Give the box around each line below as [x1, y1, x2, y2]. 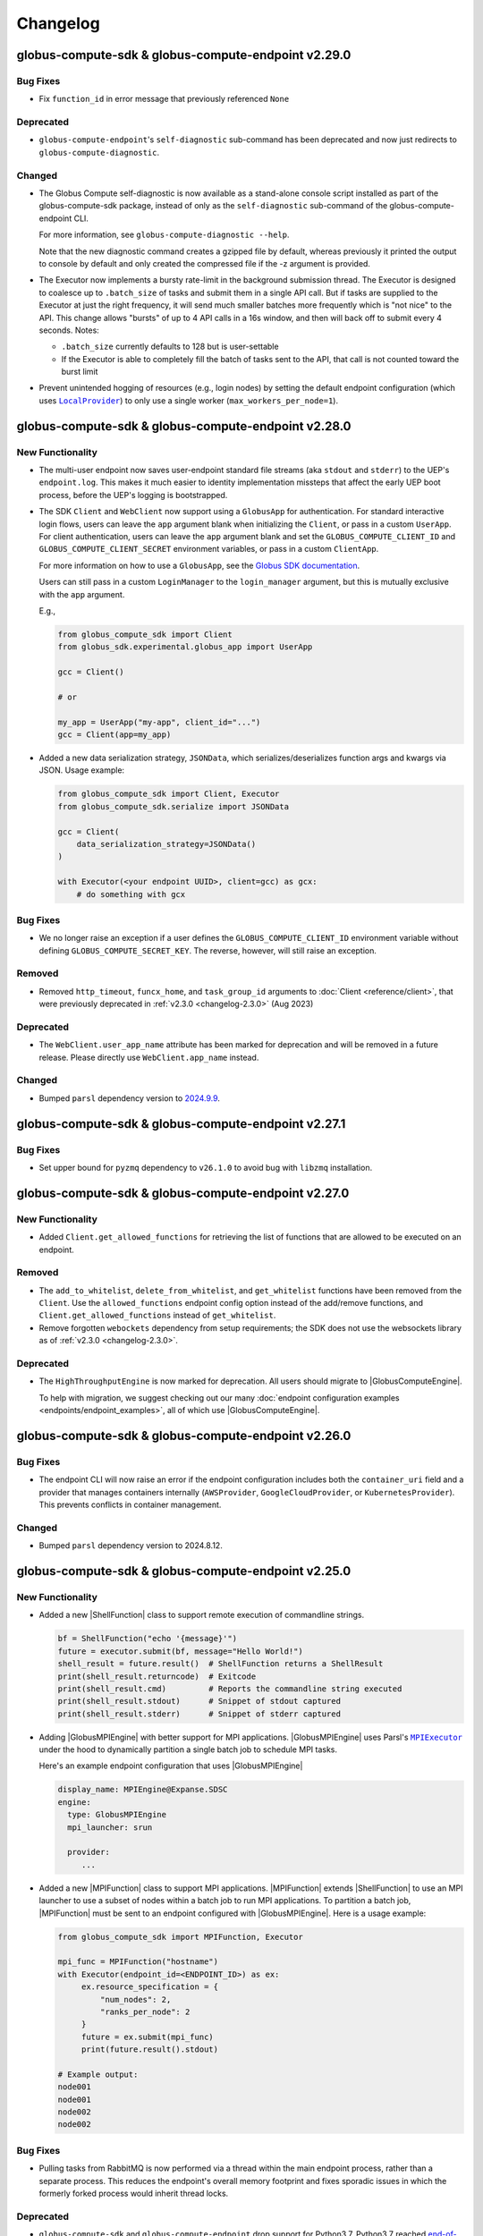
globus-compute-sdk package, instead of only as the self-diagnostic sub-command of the [38, 200, 388, 211]
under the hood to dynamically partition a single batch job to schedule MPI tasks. [38, 1744, 338, 1755]
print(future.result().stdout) [80, 2045, 219, 2054]
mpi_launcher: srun [67, 1822, 153, 1833]
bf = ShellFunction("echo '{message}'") [57, 1633, 237, 1644]
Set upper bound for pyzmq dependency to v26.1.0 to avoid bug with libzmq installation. [38, 1162, 373, 1173]
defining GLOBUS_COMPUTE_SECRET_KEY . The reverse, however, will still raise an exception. [38, 944, 377, 956]
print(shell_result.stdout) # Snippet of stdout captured [57, 1696, 342, 1707]
